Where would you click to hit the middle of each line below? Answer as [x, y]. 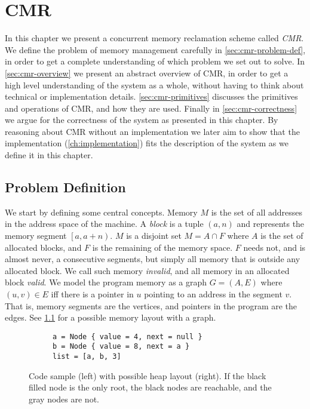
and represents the [271, 224]
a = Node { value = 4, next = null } [128, 336]
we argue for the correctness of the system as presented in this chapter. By [142, 120]
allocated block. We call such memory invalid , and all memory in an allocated [147, 270]
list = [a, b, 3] [87, 357]
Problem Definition [65, 187]
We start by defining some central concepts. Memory [101, 212]
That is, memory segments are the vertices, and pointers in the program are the [151, 305]
